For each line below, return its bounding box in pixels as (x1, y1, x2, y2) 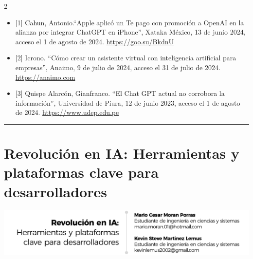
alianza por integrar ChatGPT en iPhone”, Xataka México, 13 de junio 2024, (15, 27, 246, 37)
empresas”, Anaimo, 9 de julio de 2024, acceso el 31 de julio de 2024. (15, 62, 220, 72)
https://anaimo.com (15, 72, 75, 82)
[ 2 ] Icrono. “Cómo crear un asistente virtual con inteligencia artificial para (15, 53, 236, 63)
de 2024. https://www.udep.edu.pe (15, 107, 119, 117)
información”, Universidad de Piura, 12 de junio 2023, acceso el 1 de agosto (15, 97, 240, 108)
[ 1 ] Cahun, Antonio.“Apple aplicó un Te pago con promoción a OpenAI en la (15, 17, 244, 27)
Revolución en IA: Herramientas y (4, 143, 239, 163)
